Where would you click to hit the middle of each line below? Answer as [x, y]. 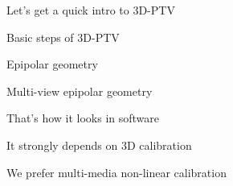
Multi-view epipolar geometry [80, 91]
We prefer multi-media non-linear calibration [117, 172]
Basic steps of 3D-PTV [63, 37]
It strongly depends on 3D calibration [99, 145]
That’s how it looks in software [83, 118]
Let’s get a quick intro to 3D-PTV [91, 10]
